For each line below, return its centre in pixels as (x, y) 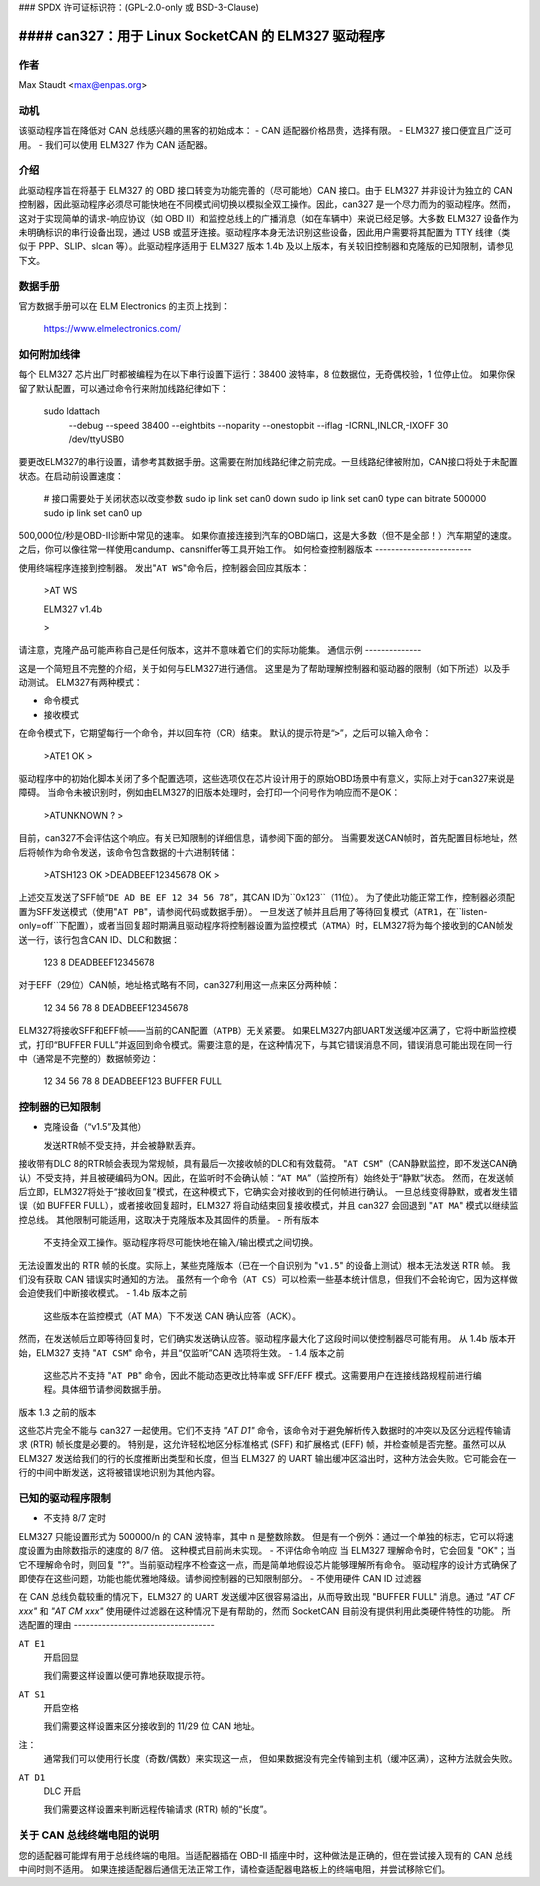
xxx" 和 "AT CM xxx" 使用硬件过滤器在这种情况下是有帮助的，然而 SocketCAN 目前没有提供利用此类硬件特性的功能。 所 (264, 1611)
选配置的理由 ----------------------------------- (116, 1625)
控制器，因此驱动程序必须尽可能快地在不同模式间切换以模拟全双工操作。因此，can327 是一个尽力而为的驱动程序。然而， (267, 204)
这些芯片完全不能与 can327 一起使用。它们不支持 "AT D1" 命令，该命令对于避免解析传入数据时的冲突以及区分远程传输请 (265, 1431)
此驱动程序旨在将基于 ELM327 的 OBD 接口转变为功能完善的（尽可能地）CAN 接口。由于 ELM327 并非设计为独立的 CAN (265, 190)
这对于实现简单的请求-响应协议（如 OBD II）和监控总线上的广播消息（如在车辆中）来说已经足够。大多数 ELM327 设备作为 (268, 218)
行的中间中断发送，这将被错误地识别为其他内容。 (119, 1472)
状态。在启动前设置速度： (71, 476)
